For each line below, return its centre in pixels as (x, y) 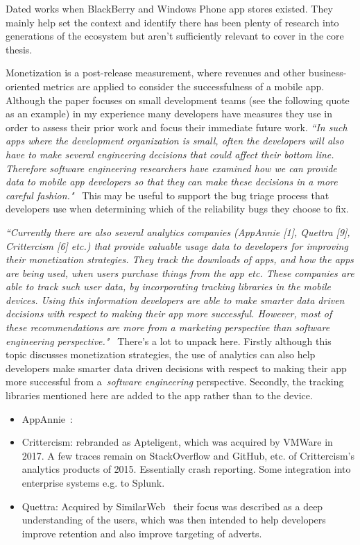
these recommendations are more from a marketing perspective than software (168, 327)
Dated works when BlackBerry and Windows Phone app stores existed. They (169, 8)
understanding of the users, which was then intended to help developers (174, 520)
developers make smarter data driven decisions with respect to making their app (176, 368)
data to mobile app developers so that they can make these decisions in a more (172, 182)
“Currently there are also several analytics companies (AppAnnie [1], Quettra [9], (178, 232)
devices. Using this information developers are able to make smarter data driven (175, 300)
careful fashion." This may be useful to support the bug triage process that (168, 195)
